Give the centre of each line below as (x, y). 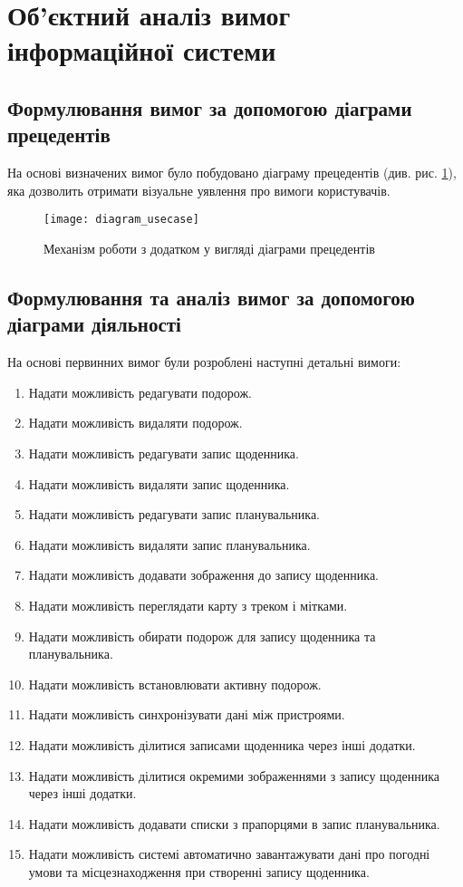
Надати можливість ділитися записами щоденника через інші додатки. (222, 744)
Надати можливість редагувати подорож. (140, 392)
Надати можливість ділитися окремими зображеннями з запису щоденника (234, 775)
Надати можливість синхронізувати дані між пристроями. (187, 714)
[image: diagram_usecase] (121, 220)
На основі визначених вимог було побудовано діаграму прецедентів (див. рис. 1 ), (232, 173)
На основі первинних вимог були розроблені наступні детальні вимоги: (204, 362)
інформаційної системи (142, 50)
